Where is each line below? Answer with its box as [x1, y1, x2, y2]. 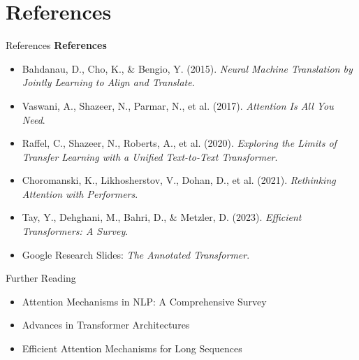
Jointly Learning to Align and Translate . [22, 75, 195, 89]
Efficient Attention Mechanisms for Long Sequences [22, 341, 242, 356]
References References [6, 38, 107, 52]
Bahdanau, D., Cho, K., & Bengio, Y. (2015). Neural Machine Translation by [22, 61, 353, 75]
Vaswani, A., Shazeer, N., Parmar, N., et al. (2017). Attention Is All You [22, 98, 334, 113]
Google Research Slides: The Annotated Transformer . [22, 247, 250, 261]
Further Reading [6, 271, 76, 285]
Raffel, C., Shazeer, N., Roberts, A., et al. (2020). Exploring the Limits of [22, 136, 337, 150]
